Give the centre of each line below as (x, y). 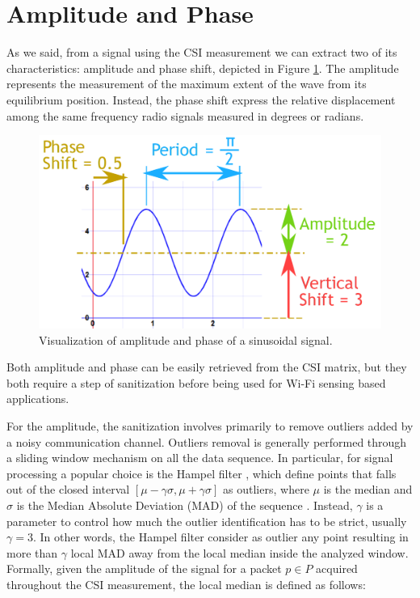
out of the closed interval (68, 489)
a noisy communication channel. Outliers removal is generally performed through (207, 441)
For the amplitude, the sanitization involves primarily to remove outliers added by (210, 425)
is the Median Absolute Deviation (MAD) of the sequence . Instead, (185, 505)
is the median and (368, 489)
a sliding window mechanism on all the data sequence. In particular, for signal (200, 458)
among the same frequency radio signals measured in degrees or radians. (185, 115)
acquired (337, 568)
